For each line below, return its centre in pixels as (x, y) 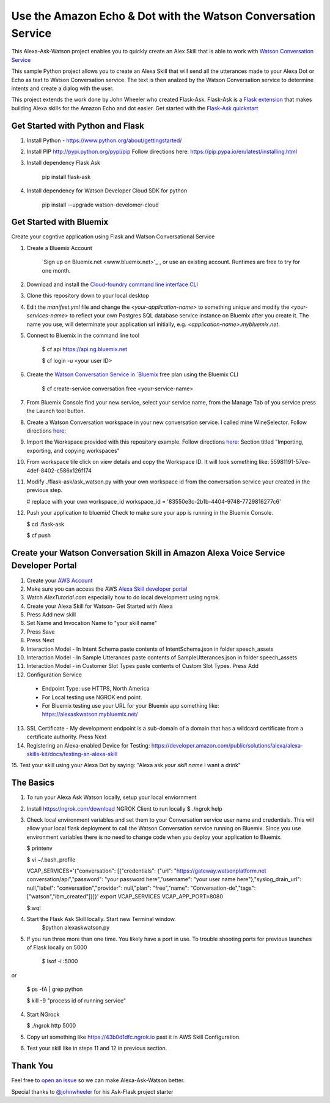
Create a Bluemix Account (60, 248)
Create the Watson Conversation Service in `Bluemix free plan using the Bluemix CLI (132, 374)
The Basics (33, 783)
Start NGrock (43, 1015)
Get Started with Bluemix (60, 222)
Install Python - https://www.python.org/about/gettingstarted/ (104, 140)
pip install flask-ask (66, 176)
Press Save (41, 632)
